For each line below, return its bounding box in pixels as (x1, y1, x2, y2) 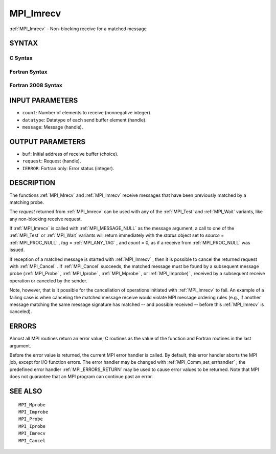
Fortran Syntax (9, 68, 48, 75)
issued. (9, 246, 25, 253)
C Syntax (9, 54, 33, 61)
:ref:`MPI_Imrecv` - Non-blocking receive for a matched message (9, 26, 147, 32)
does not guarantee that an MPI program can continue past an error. (9, 374, 153, 380)
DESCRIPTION (9, 178, 56, 187)
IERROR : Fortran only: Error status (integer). (22, 165, 114, 171)
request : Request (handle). (22, 158, 81, 164)
